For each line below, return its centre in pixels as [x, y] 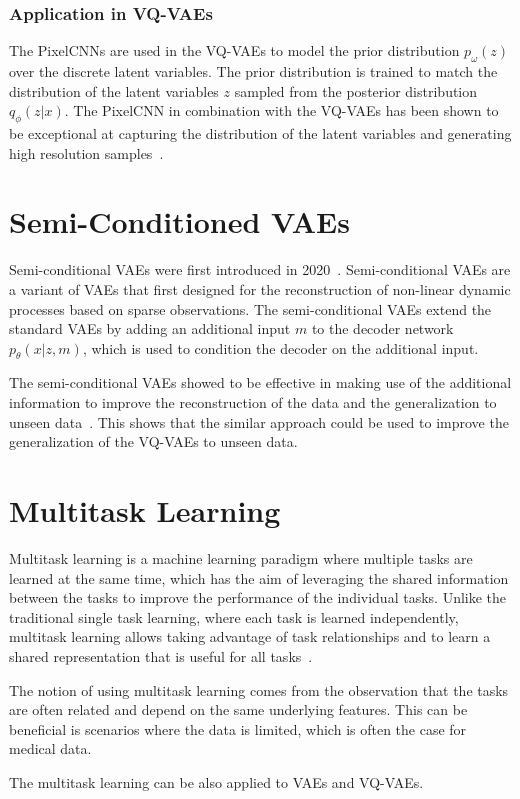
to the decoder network [382, 328]
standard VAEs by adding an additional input [150, 328]
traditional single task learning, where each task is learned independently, [234, 616]
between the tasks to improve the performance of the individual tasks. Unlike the [258, 597]
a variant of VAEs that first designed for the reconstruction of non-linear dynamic [260, 288]
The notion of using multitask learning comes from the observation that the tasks [259, 689]
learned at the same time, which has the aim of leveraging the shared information [259, 577]
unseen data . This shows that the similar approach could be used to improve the [259, 421]
